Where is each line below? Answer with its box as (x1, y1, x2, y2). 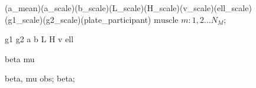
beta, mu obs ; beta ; (5, 72, 75, 84)
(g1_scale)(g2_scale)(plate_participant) (5, 13, 151, 25)
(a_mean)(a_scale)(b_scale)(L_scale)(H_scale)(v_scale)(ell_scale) (5, 2, 252, 13)
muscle (154, 16, 179, 25)
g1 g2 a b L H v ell (5, 33, 74, 45)
